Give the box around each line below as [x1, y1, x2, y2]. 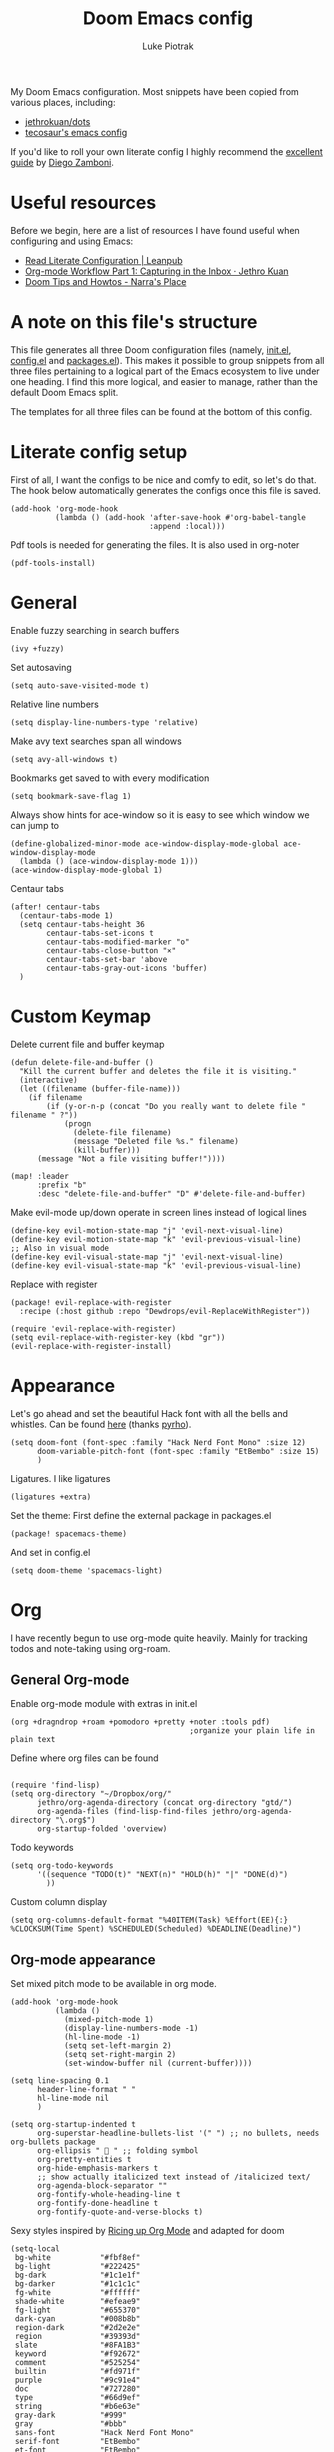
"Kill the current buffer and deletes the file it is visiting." [19, 1066, 298, 1076]
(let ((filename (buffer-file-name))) [19, 1083, 182, 1094]
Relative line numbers [10, 698, 100, 710]
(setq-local [10, 2244, 60, 2254]
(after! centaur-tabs [10, 902, 101, 912]
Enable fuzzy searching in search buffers [10, 624, 180, 636]
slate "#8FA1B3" [14, 2340, 141, 2351]
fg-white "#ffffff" [14, 2288, 141, 2298]
